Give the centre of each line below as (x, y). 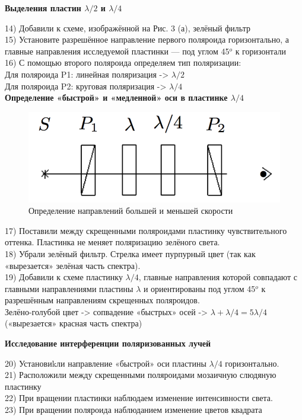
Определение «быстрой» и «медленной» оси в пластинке (116, 97)
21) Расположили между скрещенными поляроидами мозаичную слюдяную (141, 375)
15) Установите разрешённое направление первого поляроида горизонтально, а (147, 39)
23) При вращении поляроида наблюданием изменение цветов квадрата (133, 410)
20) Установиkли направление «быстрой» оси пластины (106, 363)
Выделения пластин (43, 8)
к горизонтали (261, 51)
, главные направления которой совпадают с (218, 277)
